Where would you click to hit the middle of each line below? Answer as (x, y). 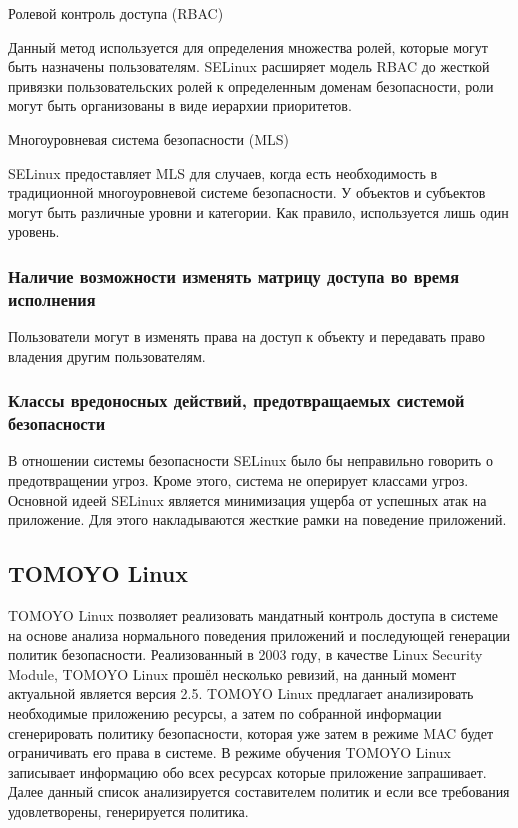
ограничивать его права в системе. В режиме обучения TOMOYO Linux (229, 752)
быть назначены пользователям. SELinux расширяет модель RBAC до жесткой (249, 66)
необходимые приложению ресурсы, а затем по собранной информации (225, 712)
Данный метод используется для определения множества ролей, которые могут (248, 46)
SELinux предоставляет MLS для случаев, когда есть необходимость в (223, 172)
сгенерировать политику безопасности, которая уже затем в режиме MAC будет (251, 732)
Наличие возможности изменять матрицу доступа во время (233, 275)
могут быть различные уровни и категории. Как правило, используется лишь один (258, 211)
